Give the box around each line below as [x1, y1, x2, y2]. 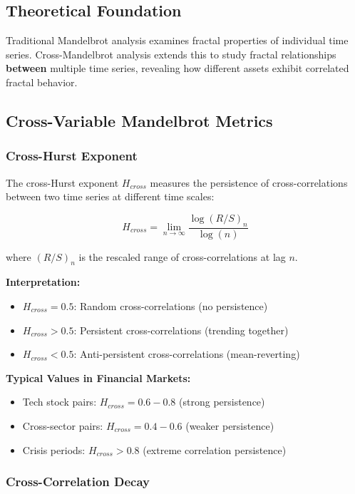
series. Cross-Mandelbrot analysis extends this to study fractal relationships [6, 46, 336, 61]
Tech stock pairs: [22, 394, 97, 409]
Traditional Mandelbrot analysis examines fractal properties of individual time [6, 33, 349, 48]
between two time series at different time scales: [6, 189, 215, 204]
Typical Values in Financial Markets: [6, 370, 191, 385]
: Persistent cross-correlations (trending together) [73, 322, 289, 337]
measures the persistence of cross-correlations [150, 175, 348, 190]
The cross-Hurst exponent [6, 175, 119, 190]
